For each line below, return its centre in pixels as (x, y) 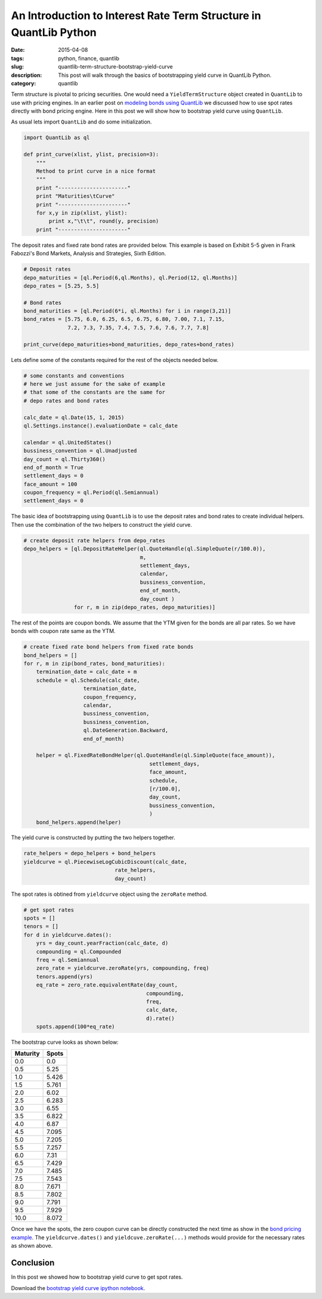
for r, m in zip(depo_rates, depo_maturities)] (145, 607)
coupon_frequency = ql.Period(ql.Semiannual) (91, 493)
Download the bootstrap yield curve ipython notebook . (78, 1288)
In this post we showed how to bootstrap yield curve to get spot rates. (97, 1277)
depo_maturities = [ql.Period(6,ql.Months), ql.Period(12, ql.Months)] (131, 278)
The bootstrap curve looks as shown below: (65, 1042)
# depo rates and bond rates (66, 400)
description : (27, 75)
